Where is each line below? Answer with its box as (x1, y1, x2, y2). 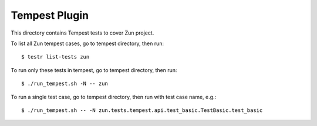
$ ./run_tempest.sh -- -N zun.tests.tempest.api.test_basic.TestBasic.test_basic (21, 107, 263, 114)
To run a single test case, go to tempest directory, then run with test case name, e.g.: (11, 93, 217, 100)
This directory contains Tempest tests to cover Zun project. (11, 29, 154, 36)
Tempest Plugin (11, 9, 89, 22)
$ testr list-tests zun (21, 53, 90, 60)
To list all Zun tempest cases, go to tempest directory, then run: (11, 40, 164, 47)
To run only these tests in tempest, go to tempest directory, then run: (11, 66, 177, 73)
